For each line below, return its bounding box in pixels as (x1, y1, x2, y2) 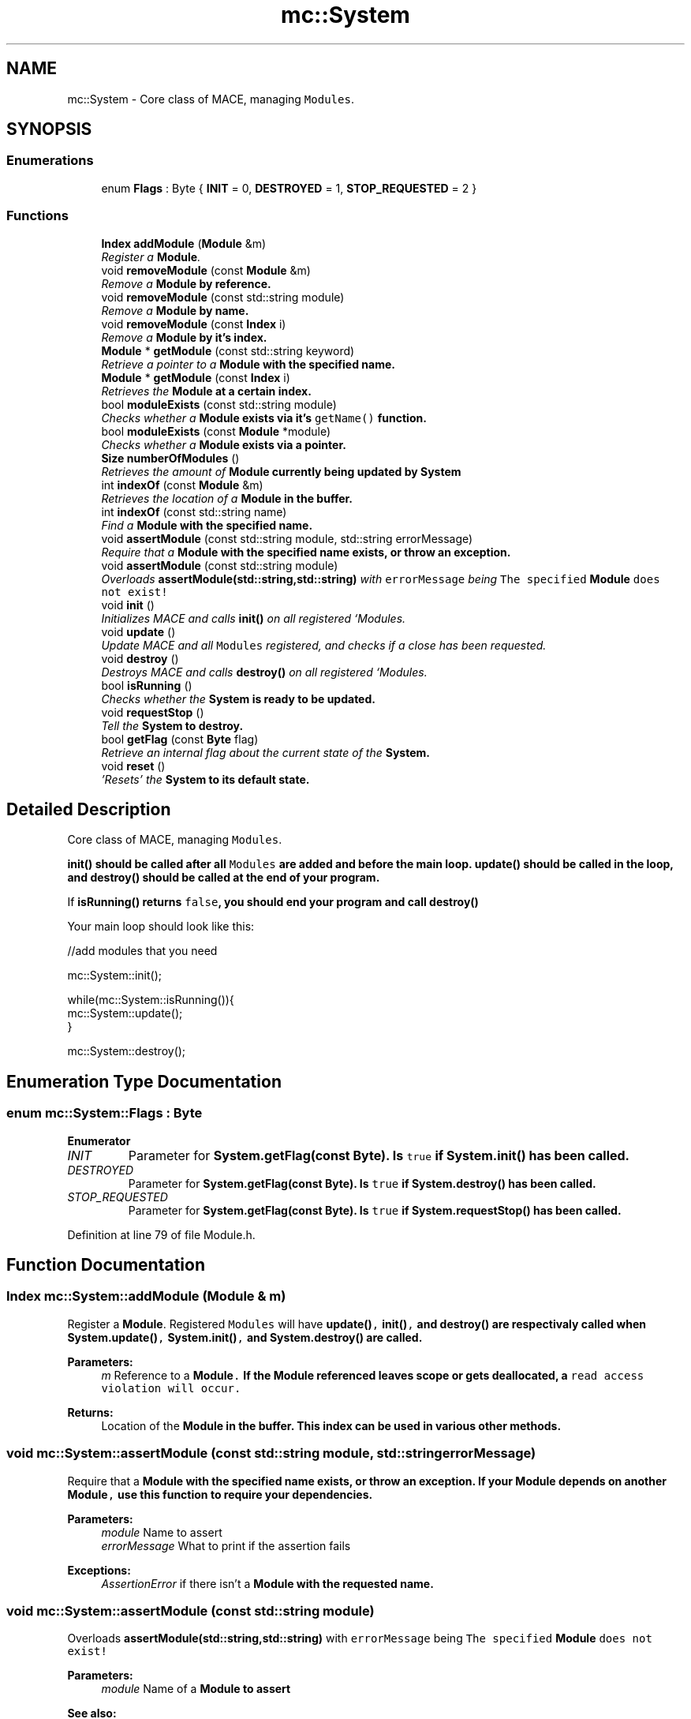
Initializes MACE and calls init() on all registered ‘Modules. (101, 611, 406, 625)
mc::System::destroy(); (67, 1044, 186, 1058)
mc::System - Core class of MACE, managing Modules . (67, 92, 354, 106)
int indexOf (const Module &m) (101, 477, 263, 492)
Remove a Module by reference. (101, 276, 271, 290)
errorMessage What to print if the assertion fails (101, 1538, 351, 1552)
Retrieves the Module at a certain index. (101, 384, 312, 398)
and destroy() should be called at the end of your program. (67, 871, 380, 885)
